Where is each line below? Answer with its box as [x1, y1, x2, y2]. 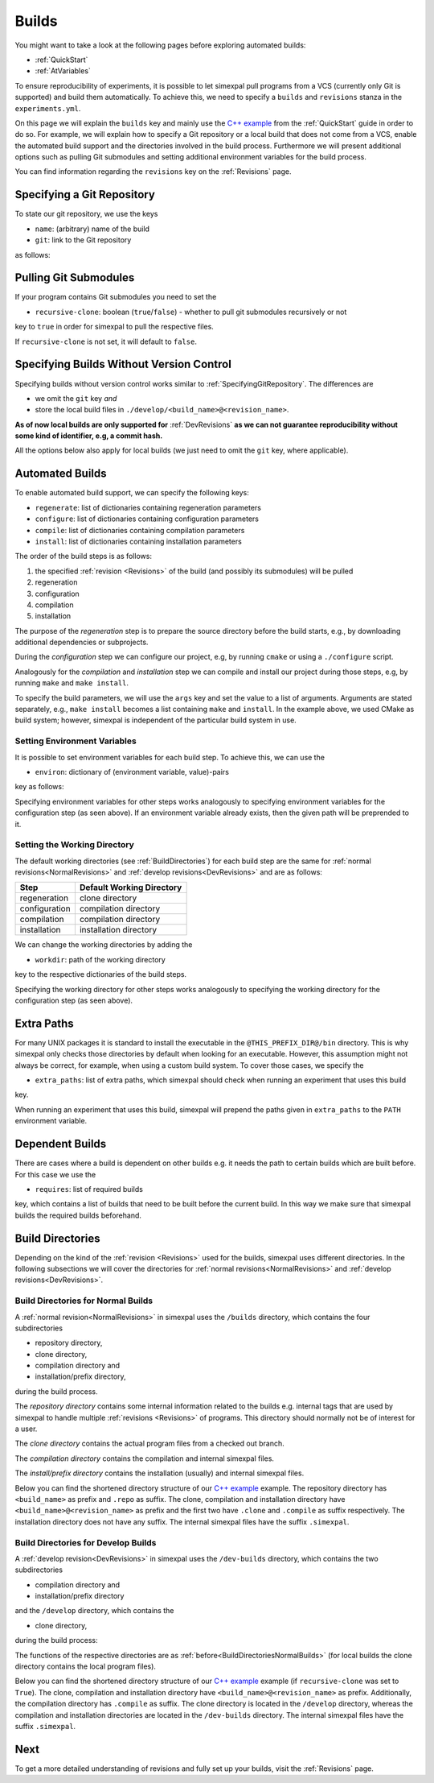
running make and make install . [14, 678, 129, 688]
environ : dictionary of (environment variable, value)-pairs [35, 767, 229, 776]
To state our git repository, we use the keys [14, 209, 158, 219]
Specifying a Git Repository [14, 188, 156, 201]
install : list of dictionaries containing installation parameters [35, 536, 243, 546]
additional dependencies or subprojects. [14, 637, 149, 647]
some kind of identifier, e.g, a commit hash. [14, 431, 163, 441]
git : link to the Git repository [35, 235, 132, 245]
